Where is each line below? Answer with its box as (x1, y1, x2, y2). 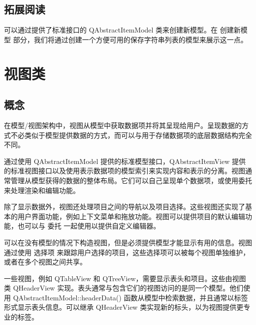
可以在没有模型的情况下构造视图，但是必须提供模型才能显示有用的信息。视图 (4, 237, 252, 247)
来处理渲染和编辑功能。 (4, 185, 80, 195)
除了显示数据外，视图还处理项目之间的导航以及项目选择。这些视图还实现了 (4, 201, 245, 212)
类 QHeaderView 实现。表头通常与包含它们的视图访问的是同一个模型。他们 (4, 283, 244, 293)
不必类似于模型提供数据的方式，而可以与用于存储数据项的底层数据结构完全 (10, 130, 252, 140)
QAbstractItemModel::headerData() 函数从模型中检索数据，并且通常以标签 (13, 292, 248, 302)
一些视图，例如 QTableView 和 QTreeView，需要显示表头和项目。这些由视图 (4, 273, 246, 283)
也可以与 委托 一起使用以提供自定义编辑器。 (17, 221, 160, 231)
